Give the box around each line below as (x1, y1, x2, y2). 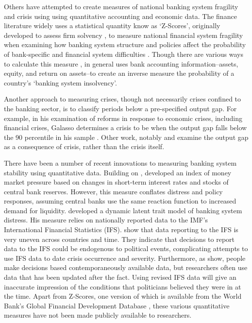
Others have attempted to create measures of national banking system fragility (4, 1, 238, 11)
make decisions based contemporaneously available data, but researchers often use (4, 262, 248, 272)
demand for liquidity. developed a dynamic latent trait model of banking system (4, 205, 242, 215)
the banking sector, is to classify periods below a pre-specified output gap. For (4, 103, 237, 113)
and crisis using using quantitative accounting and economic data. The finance (4, 11, 237, 21)
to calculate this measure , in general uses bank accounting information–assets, (4, 58, 238, 68)
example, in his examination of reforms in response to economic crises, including (4, 113, 242, 123)
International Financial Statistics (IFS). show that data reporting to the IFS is (4, 224, 238, 235)
